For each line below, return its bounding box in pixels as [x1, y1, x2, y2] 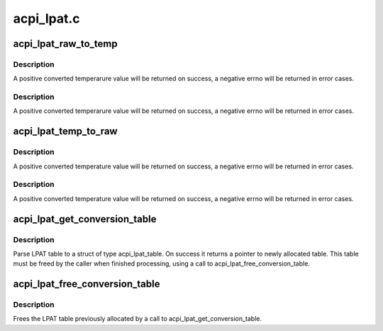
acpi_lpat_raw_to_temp [13, 38, 118, 50]
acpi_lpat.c [13, 11, 81, 26]
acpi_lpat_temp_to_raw [13, 125, 118, 138]
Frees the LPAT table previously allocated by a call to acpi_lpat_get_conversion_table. [13, 315, 262, 323]
